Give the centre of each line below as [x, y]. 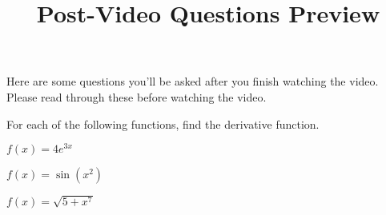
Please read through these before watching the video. [137, 96]
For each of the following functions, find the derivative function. [163, 123]
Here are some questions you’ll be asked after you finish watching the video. [193, 81]
